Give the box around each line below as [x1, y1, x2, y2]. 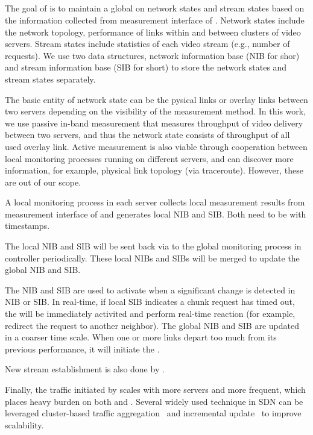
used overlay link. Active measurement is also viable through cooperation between [5, 140, 308, 152]
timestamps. [5, 219, 50, 232]
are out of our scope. [5, 175, 81, 188]
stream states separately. [5, 72, 96, 85]
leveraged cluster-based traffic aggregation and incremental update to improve [5, 407, 302, 419]
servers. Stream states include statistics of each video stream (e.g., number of [5, 37, 290, 50]
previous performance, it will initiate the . [5, 342, 160, 355]
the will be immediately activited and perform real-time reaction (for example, [5, 307, 296, 320]
